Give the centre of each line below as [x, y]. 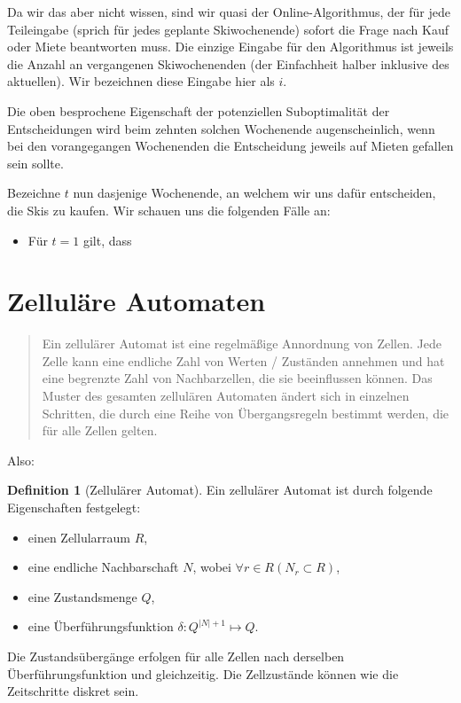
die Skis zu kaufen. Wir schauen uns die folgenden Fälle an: [169, 210]
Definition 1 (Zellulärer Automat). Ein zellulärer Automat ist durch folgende [220, 490]
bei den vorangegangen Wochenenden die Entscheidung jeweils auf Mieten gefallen [230, 146]
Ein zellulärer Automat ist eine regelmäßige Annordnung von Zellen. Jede [242, 344]
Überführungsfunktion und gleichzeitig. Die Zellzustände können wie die [203, 673]
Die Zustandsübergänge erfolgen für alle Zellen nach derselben [176, 656]
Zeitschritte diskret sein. [73, 691]
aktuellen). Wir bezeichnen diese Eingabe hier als [141, 81]
